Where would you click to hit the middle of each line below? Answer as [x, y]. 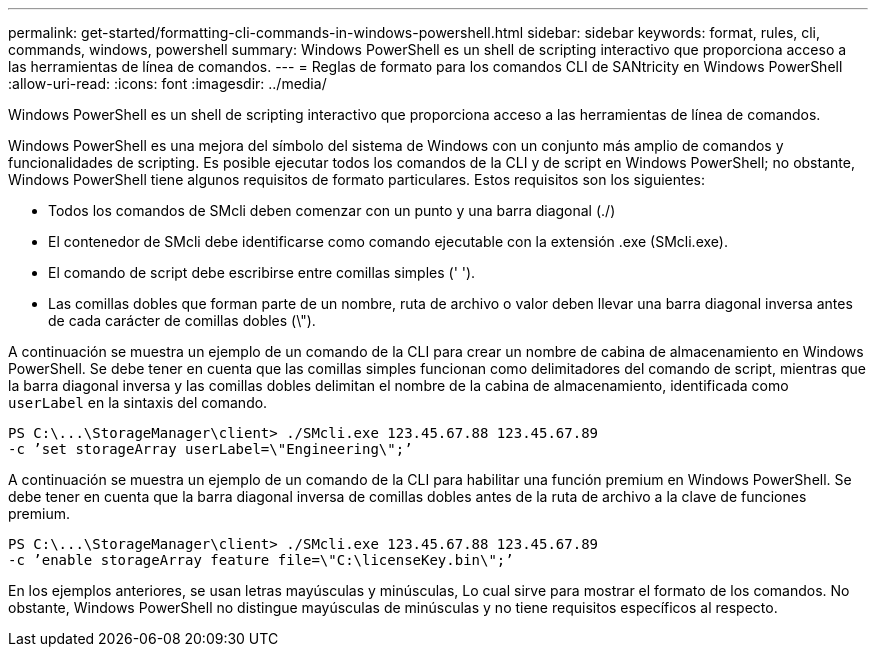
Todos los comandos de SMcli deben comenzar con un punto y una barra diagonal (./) [332, 210]
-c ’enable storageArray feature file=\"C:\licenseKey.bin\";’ [261, 560]
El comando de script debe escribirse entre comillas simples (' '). [262, 272]
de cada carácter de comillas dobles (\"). [182, 320]
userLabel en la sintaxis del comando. [138, 402]
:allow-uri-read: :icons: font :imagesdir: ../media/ [167, 83]
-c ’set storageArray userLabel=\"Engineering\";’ [210, 449]
